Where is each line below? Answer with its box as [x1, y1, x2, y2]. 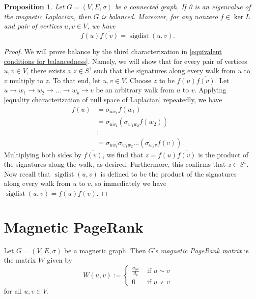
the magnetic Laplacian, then [4, 11, 91, 21]
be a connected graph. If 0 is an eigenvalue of [114, 1, 251, 11]
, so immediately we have [90, 178, 167, 188]
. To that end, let [49, 75, 101, 85]
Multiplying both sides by [4, 149, 82, 159]
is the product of [198, 149, 249, 159]
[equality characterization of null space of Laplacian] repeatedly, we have [4, 94, 222, 104]
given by [47, 255, 72, 265]
